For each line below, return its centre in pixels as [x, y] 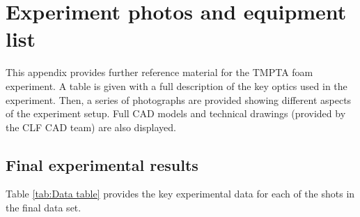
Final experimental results [102, 164]
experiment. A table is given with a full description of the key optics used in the [177, 85]
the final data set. [44, 208]
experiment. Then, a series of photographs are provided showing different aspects [179, 99]
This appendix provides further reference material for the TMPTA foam [159, 72]
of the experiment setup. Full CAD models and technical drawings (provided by [176, 113]
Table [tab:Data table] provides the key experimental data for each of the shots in [180, 194]
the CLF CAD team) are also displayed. [91, 127]
